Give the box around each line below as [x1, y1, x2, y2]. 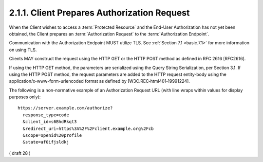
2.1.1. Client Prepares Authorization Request [9, 7, 190, 18]
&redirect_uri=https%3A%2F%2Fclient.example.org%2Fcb [22, 126, 154, 131]
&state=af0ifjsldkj [22, 139, 69, 145]
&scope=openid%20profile [22, 133, 82, 138]
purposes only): [9, 94, 41, 100]
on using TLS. [9, 47, 37, 53]
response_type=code [22, 112, 69, 118]
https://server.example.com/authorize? [18, 105, 113, 111]
